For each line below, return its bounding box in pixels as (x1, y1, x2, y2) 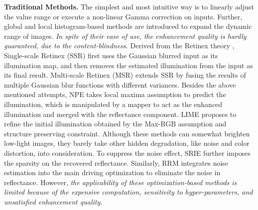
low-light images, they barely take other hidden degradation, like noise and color (4, 138, 250, 148)
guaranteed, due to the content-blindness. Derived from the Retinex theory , (4, 40, 235, 51)
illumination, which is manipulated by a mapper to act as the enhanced (4, 99, 223, 109)
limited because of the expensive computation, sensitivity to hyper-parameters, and (4, 187, 253, 197)
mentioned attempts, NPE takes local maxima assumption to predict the (4, 89, 226, 100)
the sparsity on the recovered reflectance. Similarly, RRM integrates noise (4, 157, 229, 168)
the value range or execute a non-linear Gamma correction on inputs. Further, (4, 11, 243, 21)
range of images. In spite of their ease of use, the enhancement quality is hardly (4, 30, 247, 41)
